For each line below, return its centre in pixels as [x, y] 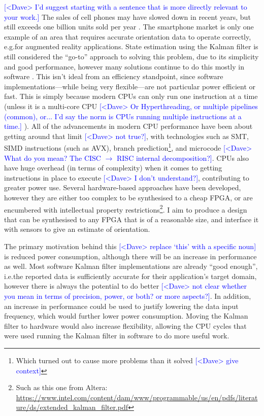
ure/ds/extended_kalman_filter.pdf [72, 407]
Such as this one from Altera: [62, 387]
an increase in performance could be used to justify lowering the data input [121, 306]
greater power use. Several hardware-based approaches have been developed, [123, 187]
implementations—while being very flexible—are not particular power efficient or [130, 86]
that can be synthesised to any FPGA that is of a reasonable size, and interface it [131, 219]
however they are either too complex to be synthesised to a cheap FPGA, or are [128, 197]
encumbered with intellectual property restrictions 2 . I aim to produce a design [126, 209]
